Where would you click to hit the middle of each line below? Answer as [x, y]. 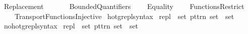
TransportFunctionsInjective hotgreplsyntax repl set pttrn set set [124, 16]
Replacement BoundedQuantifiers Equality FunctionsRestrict [124, 6]
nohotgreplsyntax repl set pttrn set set [71, 26]
